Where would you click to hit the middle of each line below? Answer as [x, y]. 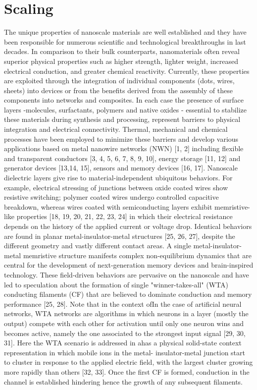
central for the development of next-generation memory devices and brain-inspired [129, 265]
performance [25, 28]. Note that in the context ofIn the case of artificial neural [123, 304]
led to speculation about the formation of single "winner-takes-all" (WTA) [116, 284]
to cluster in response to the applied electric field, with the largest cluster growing [128, 362]
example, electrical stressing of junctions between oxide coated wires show [116, 187]
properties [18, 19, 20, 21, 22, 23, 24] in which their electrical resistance [125, 216]
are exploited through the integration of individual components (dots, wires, [119, 81]
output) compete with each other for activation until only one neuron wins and [124, 323]
